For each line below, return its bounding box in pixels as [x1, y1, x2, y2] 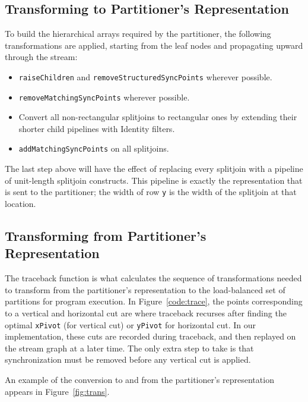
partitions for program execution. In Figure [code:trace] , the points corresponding [5, 295, 303, 307]
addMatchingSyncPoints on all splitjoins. [18, 142, 169, 155]
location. [5, 197, 36, 209]
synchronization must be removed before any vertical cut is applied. [5, 353, 251, 366]
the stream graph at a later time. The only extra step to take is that [5, 341, 254, 354]
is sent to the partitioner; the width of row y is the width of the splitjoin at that [5, 186, 297, 198]
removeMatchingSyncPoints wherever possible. [18, 90, 190, 103]
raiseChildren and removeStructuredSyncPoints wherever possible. [18, 70, 272, 83]
